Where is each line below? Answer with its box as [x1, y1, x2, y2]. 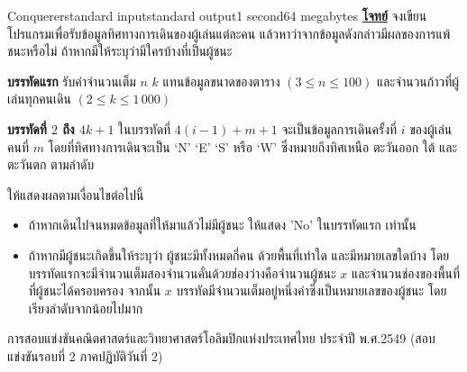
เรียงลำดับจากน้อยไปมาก [28, 298, 143, 317]
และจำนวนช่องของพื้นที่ [351, 263, 461, 282]
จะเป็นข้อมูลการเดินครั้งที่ [281, 119, 398, 138]
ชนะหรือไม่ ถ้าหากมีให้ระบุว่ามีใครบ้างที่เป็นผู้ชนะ [7, 41, 233, 60]
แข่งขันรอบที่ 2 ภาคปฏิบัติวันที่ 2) [7, 346, 163, 365]
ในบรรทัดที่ [118, 119, 171, 138]
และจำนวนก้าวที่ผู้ [377, 71, 460, 90]
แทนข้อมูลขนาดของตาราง [162, 71, 280, 90]
